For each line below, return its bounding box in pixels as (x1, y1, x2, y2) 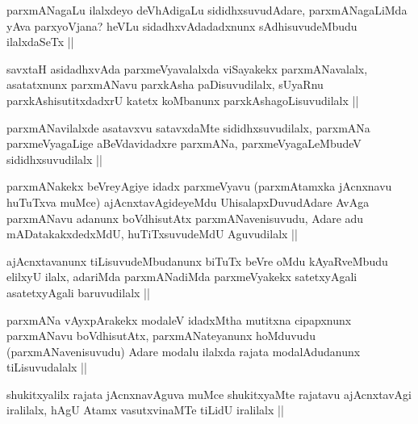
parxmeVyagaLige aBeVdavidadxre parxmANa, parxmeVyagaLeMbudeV (6, 135, 362, 152)
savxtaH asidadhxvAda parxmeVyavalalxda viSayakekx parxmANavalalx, (6, 60, 368, 77)
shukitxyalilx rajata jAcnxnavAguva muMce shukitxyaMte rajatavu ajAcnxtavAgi (6, 385, 412, 402)
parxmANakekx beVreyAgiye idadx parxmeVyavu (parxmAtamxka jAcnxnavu (6, 178, 392, 195)
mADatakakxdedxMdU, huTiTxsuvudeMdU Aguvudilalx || (6, 225, 298, 242)
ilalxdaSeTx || (6, 33, 74, 50)
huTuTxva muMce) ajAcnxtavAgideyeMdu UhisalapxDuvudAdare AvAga (6, 193, 370, 210)
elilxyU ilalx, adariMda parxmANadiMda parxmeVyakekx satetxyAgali (6, 268, 357, 285)
